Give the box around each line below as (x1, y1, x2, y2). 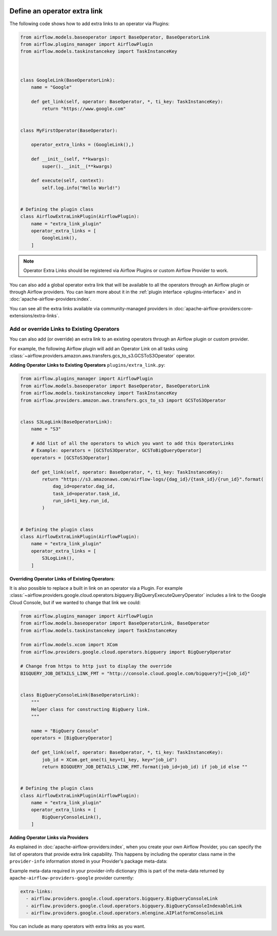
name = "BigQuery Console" (31, 728, 100, 733)
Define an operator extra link (9, 7, 103, 15)
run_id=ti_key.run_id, (52, 498, 110, 504)
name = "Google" (31, 85, 72, 90)
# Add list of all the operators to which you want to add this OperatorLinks (31, 440, 234, 446)
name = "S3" (31, 426, 62, 432)
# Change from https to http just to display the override (20, 663, 172, 669)
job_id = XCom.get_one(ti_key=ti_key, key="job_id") (42, 756, 177, 763)
